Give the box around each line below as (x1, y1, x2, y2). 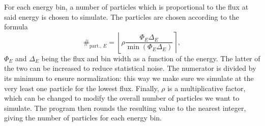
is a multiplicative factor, (167, 82, 246, 93)
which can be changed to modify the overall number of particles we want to (4, 93, 240, 103)
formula (4, 21, 28, 32)
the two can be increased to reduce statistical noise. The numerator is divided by (4, 63, 256, 73)
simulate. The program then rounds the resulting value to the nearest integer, (4, 102, 246, 113)
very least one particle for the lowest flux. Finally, (4, 82, 159, 93)
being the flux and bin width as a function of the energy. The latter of (41, 53, 260, 63)
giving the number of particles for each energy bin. (4, 112, 162, 123)
